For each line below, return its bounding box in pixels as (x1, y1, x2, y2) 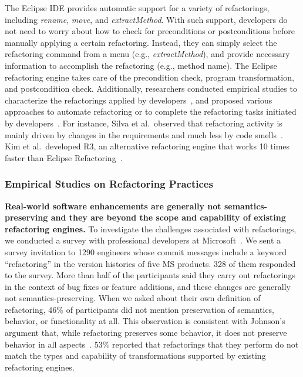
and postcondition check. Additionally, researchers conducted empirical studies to (5, 82, 297, 95)
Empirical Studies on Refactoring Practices (5, 176, 213, 191)
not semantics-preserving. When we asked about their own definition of (5, 292, 261, 304)
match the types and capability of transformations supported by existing (5, 349, 266, 362)
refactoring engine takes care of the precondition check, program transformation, (5, 71, 294, 83)
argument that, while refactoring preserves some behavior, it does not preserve (5, 326, 287, 339)
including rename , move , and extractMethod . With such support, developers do (5, 13, 288, 25)
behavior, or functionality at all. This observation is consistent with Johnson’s (5, 315, 285, 327)
